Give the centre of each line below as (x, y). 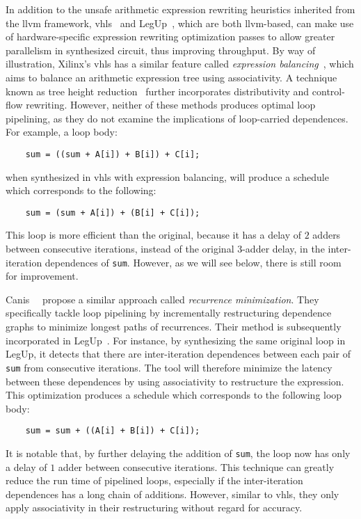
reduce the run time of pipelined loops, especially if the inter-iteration (154, 480)
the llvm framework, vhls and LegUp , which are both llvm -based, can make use (180, 23)
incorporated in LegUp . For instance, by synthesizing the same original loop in (176, 340)
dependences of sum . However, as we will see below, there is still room (193, 262)
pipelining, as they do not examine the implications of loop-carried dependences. (177, 118)
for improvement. (42, 276)
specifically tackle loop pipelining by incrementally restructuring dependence (169, 313)
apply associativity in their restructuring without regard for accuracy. (154, 508)
